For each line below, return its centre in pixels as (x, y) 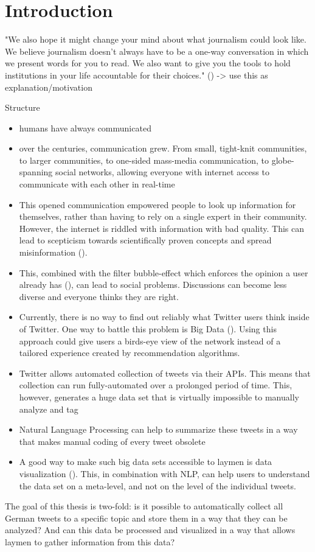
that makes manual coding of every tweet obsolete (112, 441)
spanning (36, 172)
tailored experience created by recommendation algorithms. (130, 353)
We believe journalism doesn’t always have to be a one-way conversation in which (157, 51)
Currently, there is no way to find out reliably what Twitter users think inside (164, 317)
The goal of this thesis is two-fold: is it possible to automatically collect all (144, 506)
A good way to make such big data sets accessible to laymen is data (146, 462)
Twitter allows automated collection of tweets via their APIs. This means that (165, 373)
